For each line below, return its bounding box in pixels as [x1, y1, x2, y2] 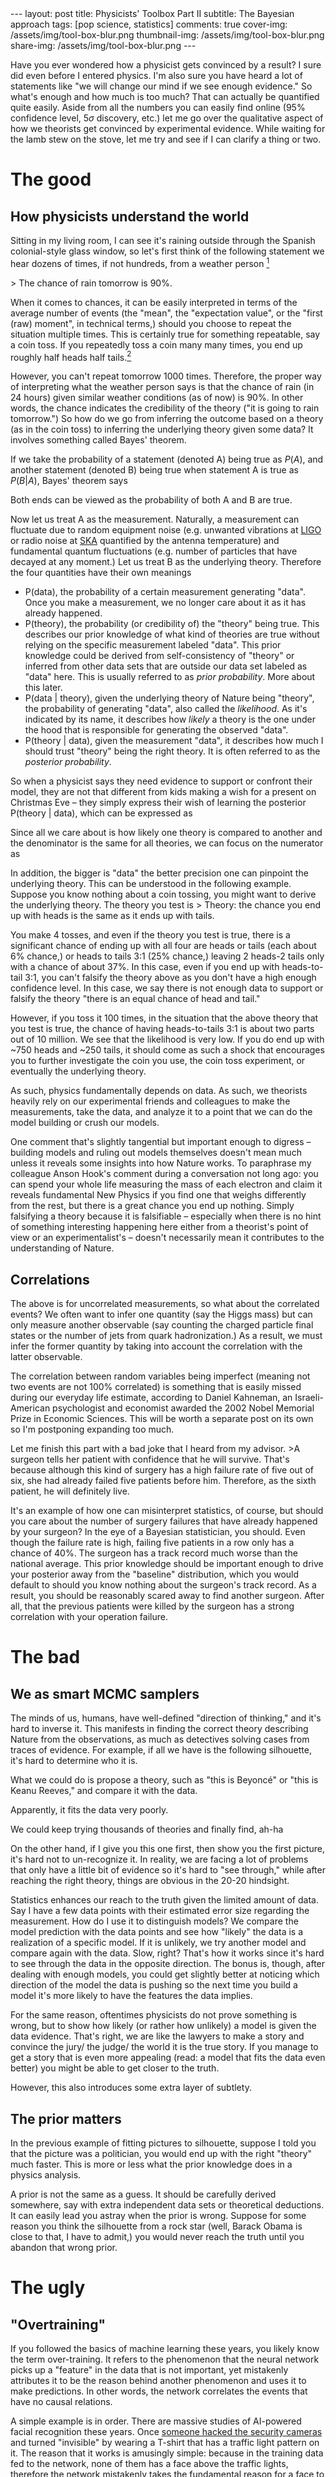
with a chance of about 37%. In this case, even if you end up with [10, 961, 280, 973]
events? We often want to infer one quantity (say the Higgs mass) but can [10, 1308, 313, 1321]
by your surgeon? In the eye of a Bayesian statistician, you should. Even [10, 1526, 306, 1538]
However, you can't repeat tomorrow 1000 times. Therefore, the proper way [10, 370, 322, 382]
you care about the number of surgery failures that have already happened [10, 1515, 318, 1527]
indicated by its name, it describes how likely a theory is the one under [24, 713, 317, 726]
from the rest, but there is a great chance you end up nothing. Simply [10, 1200, 295, 1212]
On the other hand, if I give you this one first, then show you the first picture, [10, 1843, 326, 1855]
